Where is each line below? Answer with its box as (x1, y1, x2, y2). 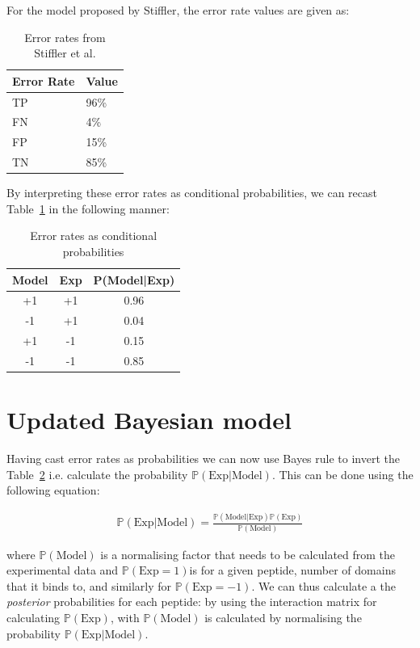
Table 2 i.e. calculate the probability (6, 465, 188, 482)
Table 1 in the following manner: (6, 200, 170, 217)
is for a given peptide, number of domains (189, 562, 396, 579)
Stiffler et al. (34, 44, 96, 61)
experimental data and (6, 562, 119, 579)
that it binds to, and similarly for (6, 577, 172, 594)
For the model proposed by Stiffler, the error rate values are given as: (6, 2, 350, 18)
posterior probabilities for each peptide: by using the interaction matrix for (6, 593, 377, 610)
